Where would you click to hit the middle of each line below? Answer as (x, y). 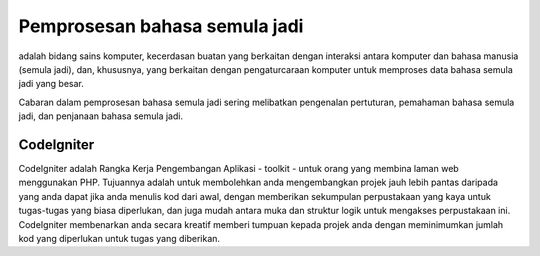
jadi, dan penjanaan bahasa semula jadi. (101, 116)
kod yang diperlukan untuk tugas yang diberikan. (119, 238)
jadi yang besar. (51, 84)
